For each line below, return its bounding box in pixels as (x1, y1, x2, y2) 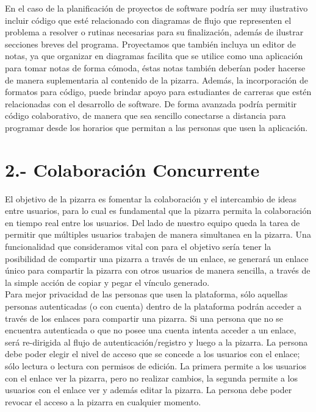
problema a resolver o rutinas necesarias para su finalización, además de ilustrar (5, 26, 304, 38)
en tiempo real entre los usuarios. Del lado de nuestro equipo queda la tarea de (5, 216, 300, 229)
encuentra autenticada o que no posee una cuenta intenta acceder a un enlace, (5, 324, 296, 336)
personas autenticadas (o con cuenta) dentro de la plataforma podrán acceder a (5, 300, 302, 312)
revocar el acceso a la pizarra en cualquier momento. (5, 395, 201, 408)
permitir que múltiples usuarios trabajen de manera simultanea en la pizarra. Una (5, 228, 311, 241)
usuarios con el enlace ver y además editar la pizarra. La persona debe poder (5, 383, 292, 396)
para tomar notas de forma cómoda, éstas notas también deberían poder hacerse (5, 61, 306, 74)
